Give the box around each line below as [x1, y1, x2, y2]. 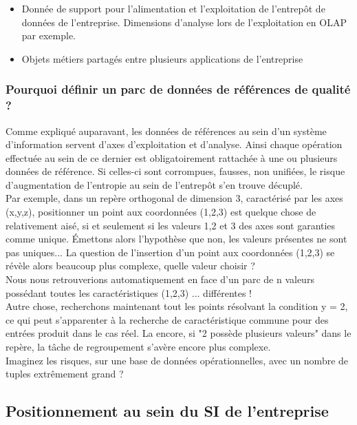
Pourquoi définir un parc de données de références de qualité [6, 81, 351, 98]
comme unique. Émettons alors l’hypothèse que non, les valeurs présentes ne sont [6, 231, 347, 246]
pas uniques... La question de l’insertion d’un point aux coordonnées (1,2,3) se [6, 245, 335, 259]
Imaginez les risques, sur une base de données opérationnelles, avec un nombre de [6, 353, 349, 367]
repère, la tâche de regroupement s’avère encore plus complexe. [6, 340, 271, 354]
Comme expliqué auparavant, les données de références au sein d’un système [6, 123, 327, 138]
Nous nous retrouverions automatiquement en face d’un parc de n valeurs [6, 272, 314, 287]
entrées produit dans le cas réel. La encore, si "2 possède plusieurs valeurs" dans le [6, 326, 351, 340]
